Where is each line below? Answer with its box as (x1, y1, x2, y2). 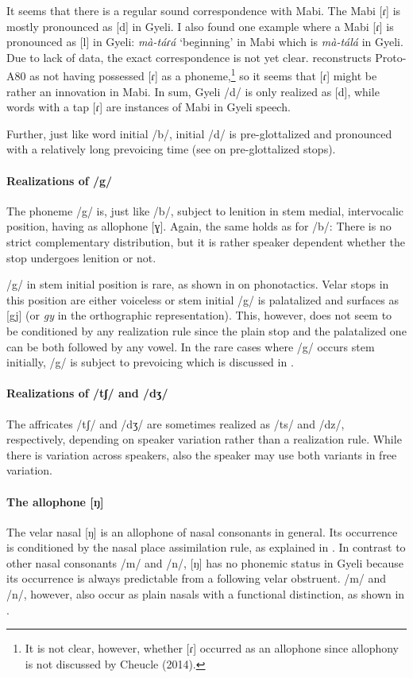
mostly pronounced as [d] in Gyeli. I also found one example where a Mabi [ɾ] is (6, 17, 394, 34)
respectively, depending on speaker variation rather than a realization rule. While (6, 431, 402, 447)
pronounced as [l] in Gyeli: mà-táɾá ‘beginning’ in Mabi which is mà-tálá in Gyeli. (6, 33, 403, 50)
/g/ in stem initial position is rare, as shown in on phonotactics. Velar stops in (6, 276, 389, 293)
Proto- (375, 48, 407, 65)
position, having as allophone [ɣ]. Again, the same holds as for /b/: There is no (6, 218, 392, 234)
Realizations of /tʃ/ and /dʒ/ (6, 385, 168, 401)
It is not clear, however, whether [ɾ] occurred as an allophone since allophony (25, 640, 399, 657)
